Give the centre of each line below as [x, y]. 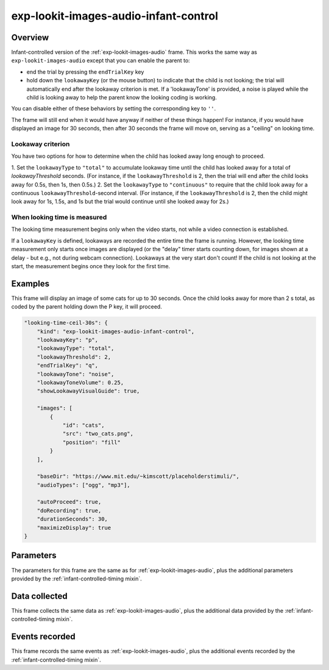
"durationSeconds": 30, [72, 519]
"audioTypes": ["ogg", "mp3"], [83, 485]
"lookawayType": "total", [76, 348]
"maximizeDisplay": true [74, 528]
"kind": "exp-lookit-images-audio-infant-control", [116, 331]
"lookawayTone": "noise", [76, 374]
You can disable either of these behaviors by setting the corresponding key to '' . [114, 109]
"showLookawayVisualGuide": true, [88, 391]
